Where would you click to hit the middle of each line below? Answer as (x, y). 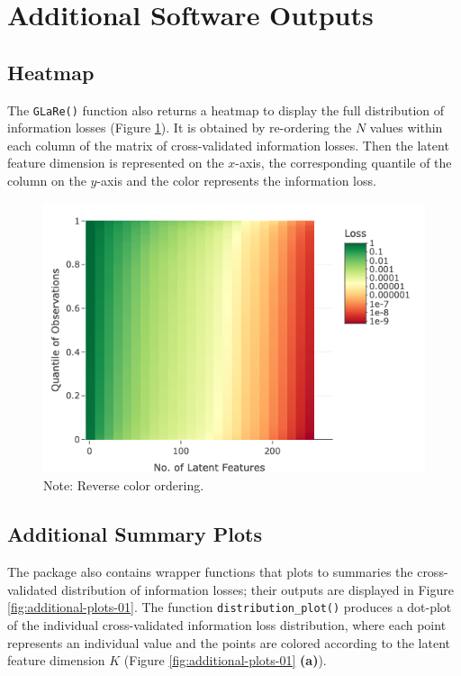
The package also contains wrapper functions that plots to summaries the (210, 572)
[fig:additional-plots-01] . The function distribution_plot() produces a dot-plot (230, 607)
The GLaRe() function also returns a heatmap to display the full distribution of (226, 110)
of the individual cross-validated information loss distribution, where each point (227, 625)
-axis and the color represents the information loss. (236, 181)
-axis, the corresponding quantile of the (343, 163)
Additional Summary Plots (135, 534)
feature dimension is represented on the (116, 163)
